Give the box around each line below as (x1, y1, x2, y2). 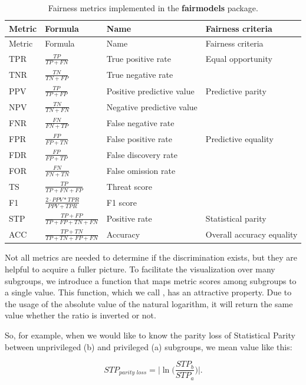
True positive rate (106, 52, 171, 65)
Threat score (106, 180, 152, 193)
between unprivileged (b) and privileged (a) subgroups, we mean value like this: (5, 340, 292, 353)
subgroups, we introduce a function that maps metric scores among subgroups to (5, 274, 297, 287)
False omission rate (106, 164, 176, 176)
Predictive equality (205, 132, 274, 144)
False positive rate (106, 132, 173, 144)
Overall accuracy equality (205, 228, 298, 241)
